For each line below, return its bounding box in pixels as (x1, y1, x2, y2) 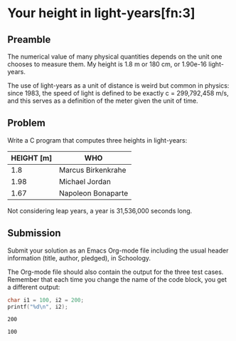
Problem (7, 117, 46, 129)
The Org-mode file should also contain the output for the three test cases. (7, 268, 224, 276)
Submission (7, 227, 62, 240)
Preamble (7, 34, 51, 46)
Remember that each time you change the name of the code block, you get (7, 275, 227, 283)
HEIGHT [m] (11, 153, 53, 163)
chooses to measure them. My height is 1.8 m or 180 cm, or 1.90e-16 (7, 60, 208, 68)
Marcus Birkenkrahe (59, 165, 127, 175)
